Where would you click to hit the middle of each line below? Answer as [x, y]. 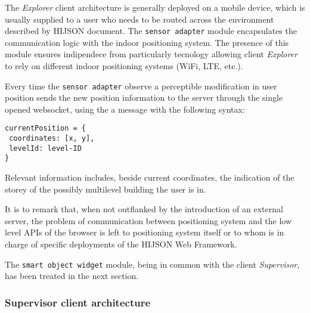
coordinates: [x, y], [52, 139]
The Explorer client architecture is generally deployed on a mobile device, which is [155, 7]
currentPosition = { [46, 128]
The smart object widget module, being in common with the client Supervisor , [152, 264]
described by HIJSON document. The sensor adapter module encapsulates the [151, 31]
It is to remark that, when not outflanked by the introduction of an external [144, 209]
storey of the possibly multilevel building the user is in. [106, 189]
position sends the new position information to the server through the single [144, 97]
